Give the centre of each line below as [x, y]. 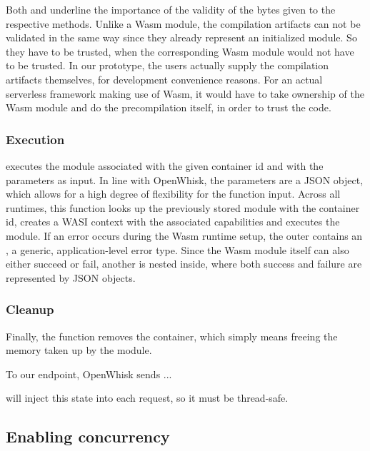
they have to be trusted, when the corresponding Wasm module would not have [180, 51]
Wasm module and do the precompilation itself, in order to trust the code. [169, 107]
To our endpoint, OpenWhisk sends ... [89, 374]
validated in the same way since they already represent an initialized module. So [181, 37]
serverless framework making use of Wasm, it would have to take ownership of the [185, 93]
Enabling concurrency [88, 436]
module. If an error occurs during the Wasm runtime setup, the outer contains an [184, 235]
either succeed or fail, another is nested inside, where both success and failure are [184, 264]
